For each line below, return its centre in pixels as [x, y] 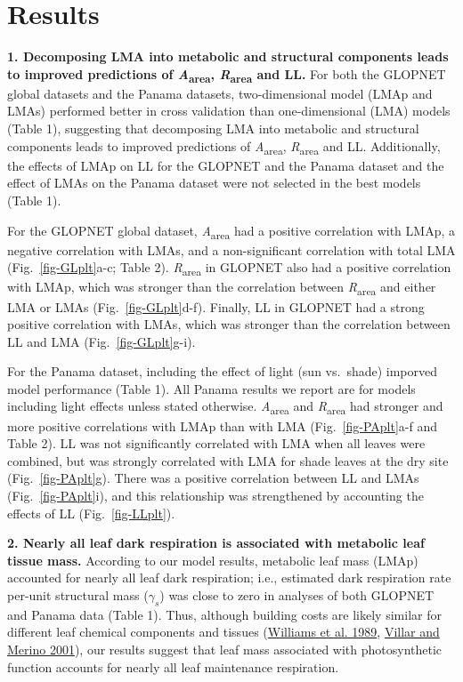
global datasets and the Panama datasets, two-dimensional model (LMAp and [220, 93]
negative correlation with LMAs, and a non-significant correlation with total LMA [231, 249]
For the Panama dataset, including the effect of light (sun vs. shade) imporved [223, 371]
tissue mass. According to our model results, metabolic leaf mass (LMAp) [213, 560]
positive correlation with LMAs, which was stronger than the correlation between [229, 324]
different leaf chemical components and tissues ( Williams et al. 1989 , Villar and [223, 632]
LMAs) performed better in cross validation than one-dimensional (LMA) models [229, 111]
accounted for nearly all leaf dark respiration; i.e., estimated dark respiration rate [229, 578]
